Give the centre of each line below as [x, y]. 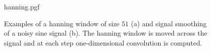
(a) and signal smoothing [169, 23]
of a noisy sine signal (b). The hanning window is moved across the [106, 33]
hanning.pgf [22, 6]
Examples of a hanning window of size [62, 23]
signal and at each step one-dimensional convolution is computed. [103, 42]
